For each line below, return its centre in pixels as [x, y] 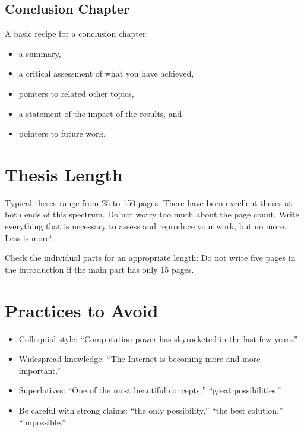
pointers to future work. [62, 133]
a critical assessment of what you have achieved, [106, 73]
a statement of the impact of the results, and [100, 113]
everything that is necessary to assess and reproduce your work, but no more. [146, 226]
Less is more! [28, 237]
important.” [39, 370]
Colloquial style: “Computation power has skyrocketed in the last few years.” [158, 338]
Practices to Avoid [82, 310]
